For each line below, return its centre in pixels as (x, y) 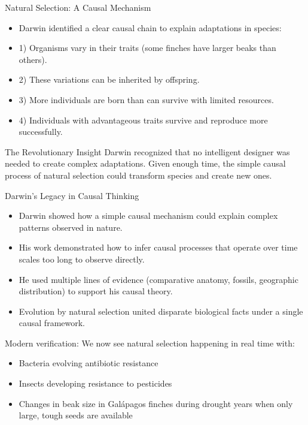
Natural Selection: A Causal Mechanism (78, 7)
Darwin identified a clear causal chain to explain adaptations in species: (150, 27)
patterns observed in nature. (71, 227)
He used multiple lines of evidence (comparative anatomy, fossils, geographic (158, 279)
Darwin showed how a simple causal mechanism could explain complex (148, 215)
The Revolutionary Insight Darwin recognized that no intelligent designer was (147, 151)
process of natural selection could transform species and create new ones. (138, 175)
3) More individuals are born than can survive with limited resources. (146, 99)
